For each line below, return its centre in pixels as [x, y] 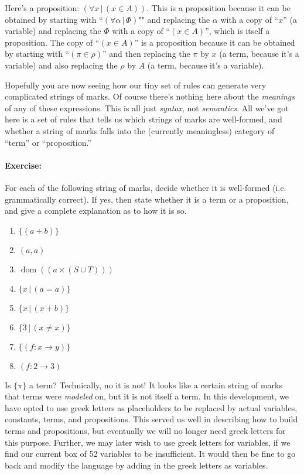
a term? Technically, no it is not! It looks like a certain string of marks [156, 385]
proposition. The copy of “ [52, 42]
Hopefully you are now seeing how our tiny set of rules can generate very [136, 85]
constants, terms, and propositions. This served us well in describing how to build [151, 419]
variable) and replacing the [53, 31]
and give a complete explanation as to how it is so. [96, 211]
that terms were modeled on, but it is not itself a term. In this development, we [147, 396]
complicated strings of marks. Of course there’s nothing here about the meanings [150, 96]
